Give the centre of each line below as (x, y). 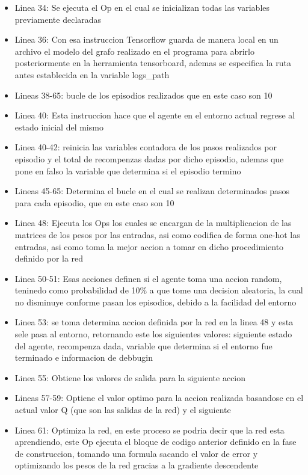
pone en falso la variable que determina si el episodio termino (128, 170)
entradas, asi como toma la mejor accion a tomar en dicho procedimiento (149, 246)
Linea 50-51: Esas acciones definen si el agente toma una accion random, (148, 278)
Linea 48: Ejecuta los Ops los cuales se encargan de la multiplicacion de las (153, 223)
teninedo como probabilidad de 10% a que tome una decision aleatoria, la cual (159, 290)
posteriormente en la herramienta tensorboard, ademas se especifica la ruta (153, 63)
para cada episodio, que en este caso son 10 (94, 202)
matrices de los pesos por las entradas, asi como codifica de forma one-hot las (157, 234)
